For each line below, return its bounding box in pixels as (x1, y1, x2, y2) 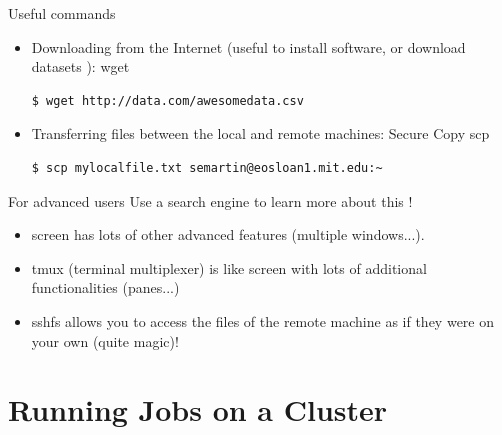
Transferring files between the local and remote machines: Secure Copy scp (31, 123, 490, 144)
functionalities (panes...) (31, 277, 180, 298)
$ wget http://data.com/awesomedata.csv (31, 93, 304, 108)
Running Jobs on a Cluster (8, 389, 388, 430)
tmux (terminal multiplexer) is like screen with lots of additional (31, 257, 427, 278)
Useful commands (8, 3, 116, 23)
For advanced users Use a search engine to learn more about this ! (8, 190, 413, 211)
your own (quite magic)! (31, 330, 179, 351)
